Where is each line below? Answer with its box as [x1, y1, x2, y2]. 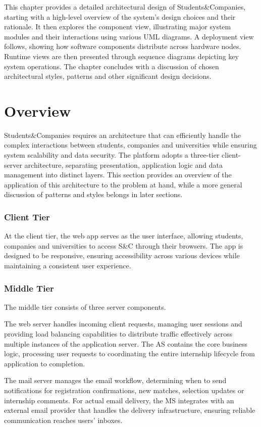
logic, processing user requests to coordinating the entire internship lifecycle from [4, 348, 255, 359]
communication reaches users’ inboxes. [4, 414, 123, 425]
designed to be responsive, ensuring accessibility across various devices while [4, 250, 240, 261]
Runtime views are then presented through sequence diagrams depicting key [4, 51, 239, 61]
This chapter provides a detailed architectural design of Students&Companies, [4, 2, 246, 12]
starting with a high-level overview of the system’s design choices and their [4, 11, 236, 22]
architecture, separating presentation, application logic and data [24, 159, 223, 170]
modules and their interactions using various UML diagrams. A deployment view [4, 31, 254, 41]
